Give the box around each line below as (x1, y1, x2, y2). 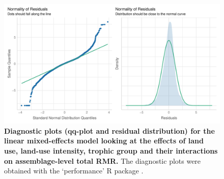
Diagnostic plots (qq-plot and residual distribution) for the (4, 125, 215, 136)
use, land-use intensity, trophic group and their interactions (4, 145, 218, 156)
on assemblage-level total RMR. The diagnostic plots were (4, 155, 201, 166)
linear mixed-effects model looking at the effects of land (4, 135, 204, 146)
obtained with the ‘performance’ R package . (4, 165, 144, 176)
